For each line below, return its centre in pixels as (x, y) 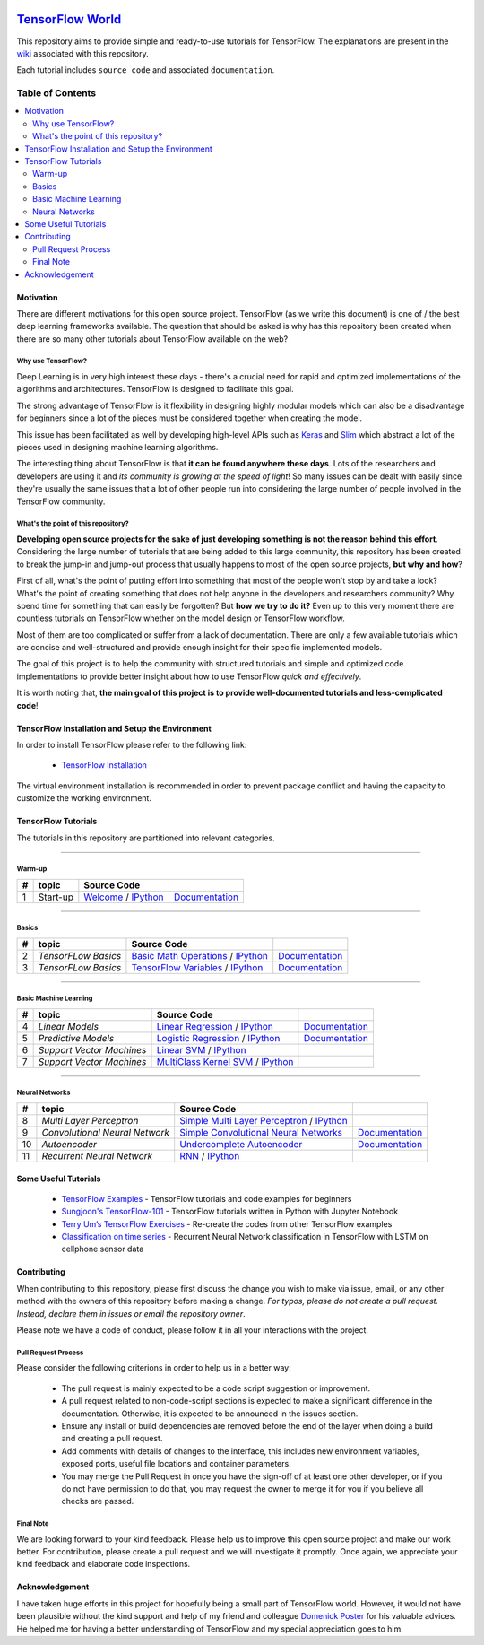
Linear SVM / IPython (201, 1049)
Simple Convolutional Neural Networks (261, 1132)
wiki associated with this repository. (83, 53)
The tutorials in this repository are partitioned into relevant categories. (146, 838)
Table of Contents (56, 93)
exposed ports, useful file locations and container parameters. (176, 1464)
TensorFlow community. (61, 501)
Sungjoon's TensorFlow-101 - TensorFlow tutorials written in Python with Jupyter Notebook (230, 1212)
